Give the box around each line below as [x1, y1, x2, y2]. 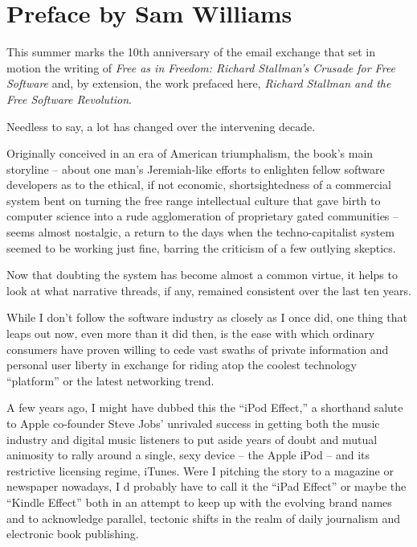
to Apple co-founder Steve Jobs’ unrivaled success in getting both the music [6, 415, 380, 431]
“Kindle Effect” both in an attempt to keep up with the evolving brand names [6, 493, 392, 510]
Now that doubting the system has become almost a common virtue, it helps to [6, 266, 398, 283]
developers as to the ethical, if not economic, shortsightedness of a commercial [6, 176, 391, 193]
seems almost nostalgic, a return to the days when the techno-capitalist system [6, 224, 395, 241]
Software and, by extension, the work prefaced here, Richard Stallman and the [6, 75, 391, 92]
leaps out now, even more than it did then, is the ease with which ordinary [6, 325, 375, 342]
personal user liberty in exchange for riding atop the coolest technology [6, 356, 358, 373]
